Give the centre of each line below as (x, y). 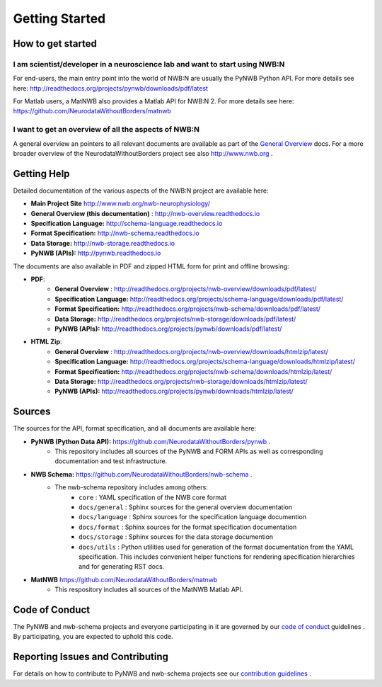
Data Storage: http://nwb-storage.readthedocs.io (103, 243)
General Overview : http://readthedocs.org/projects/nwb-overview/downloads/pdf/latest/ (186, 289)
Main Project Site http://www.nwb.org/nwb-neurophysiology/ (121, 204)
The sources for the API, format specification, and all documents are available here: (135, 428)
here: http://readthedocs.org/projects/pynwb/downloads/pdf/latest (111, 88)
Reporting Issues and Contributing (91, 657)
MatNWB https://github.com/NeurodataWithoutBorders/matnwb (124, 579)
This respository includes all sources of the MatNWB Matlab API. (149, 590)
